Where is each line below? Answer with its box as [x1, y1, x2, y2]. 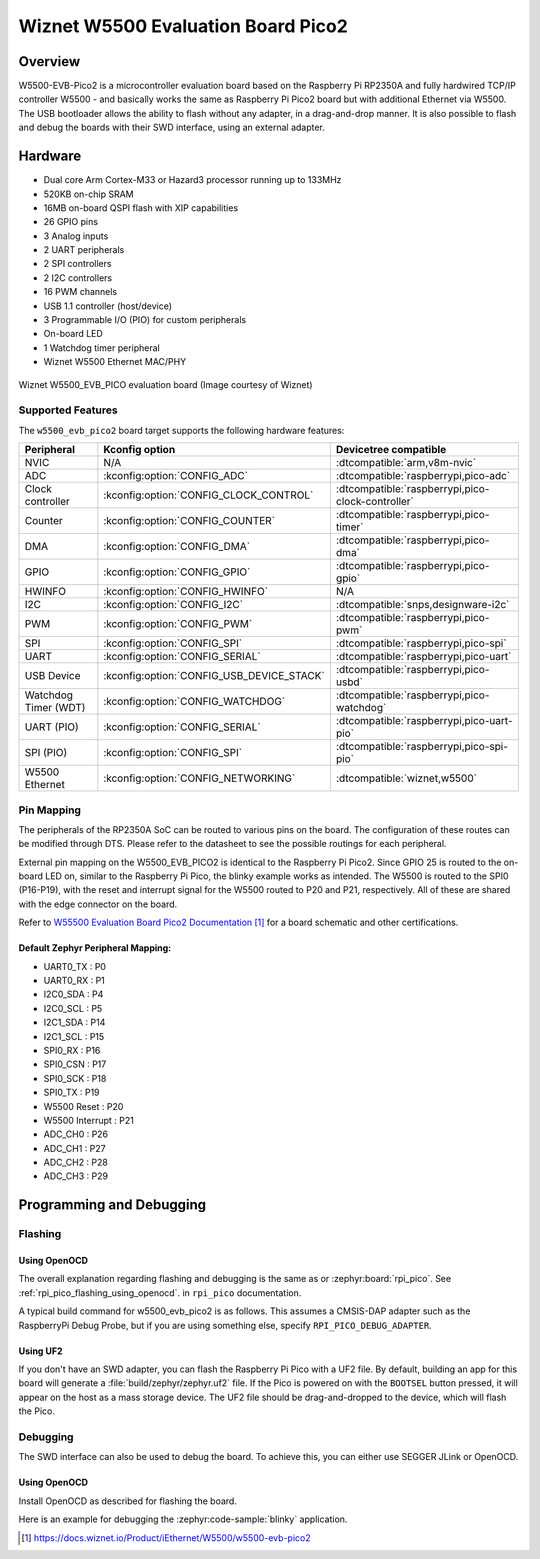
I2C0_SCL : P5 [43, 1002, 103, 1014]
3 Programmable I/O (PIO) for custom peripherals [43, 314, 247, 326]
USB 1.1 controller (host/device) [43, 300, 173, 312]
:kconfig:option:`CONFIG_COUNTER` [103, 514, 275, 528]
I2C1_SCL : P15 [43, 1030, 105, 1042]
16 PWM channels [43, 286, 118, 298]
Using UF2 [18, 1345, 64, 1357]
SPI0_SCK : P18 [43, 1072, 107, 1084]
